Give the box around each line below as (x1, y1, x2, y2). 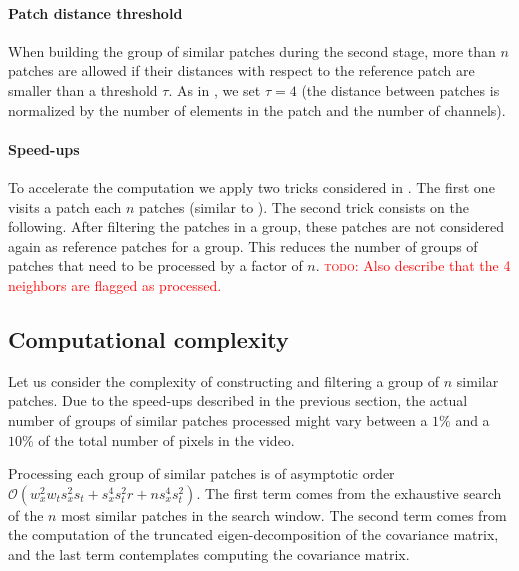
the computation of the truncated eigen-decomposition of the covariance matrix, (8, 524, 499, 545)
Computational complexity (8, 323, 289, 354)
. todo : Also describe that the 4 (315, 255, 511, 276)
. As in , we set (168, 79, 261, 100)
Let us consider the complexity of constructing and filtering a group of (8, 370, 440, 391)
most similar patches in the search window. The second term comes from (61, 504, 507, 525)
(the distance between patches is (301, 79, 500, 100)
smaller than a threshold (8, 79, 158, 100)
